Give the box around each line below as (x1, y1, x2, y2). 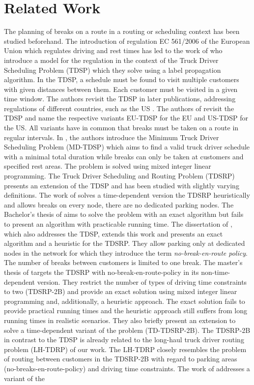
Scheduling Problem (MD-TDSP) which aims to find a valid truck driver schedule (4, 142, 250, 152)
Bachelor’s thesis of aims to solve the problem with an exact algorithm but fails (4, 209, 244, 219)
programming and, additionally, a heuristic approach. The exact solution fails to (4, 296, 245, 306)
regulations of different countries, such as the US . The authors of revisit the (4, 103, 234, 113)
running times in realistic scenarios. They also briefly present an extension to (4, 315, 236, 325)
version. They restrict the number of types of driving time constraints (37, 276, 247, 287)
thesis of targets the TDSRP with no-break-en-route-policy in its (4, 267, 199, 277)
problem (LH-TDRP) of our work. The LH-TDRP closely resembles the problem (4, 344, 247, 354)
